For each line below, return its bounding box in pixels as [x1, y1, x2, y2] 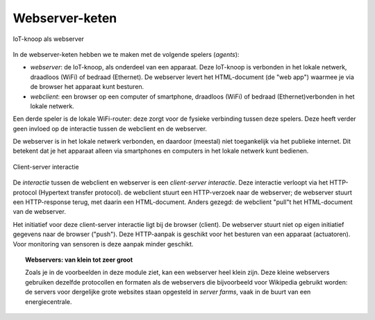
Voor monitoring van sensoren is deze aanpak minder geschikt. [12, 239, 194, 248]
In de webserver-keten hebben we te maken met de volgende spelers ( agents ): [12, 50, 240, 58]
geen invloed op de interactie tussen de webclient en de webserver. [12, 124, 208, 133]
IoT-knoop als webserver [12, 35, 85, 43]
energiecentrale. [25, 297, 72, 305]
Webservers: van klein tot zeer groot [25, 255, 133, 264]
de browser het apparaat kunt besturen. [30, 83, 144, 91]
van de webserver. [12, 208, 66, 216]
